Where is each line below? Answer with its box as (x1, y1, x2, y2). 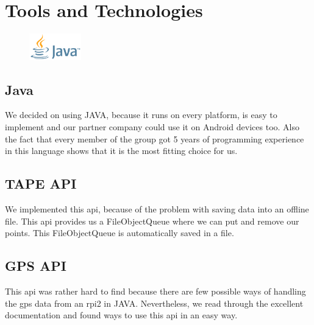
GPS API (5, 256, 66, 275)
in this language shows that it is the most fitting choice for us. (5, 144, 238, 157)
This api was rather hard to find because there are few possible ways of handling (5, 284, 306, 297)
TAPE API (5, 174, 77, 193)
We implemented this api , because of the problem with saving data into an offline (5, 202, 309, 215)
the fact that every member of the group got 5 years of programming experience (5, 132, 304, 145)
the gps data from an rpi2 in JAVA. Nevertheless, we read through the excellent (5, 296, 304, 309)
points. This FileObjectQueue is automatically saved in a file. (5, 226, 234, 239)
